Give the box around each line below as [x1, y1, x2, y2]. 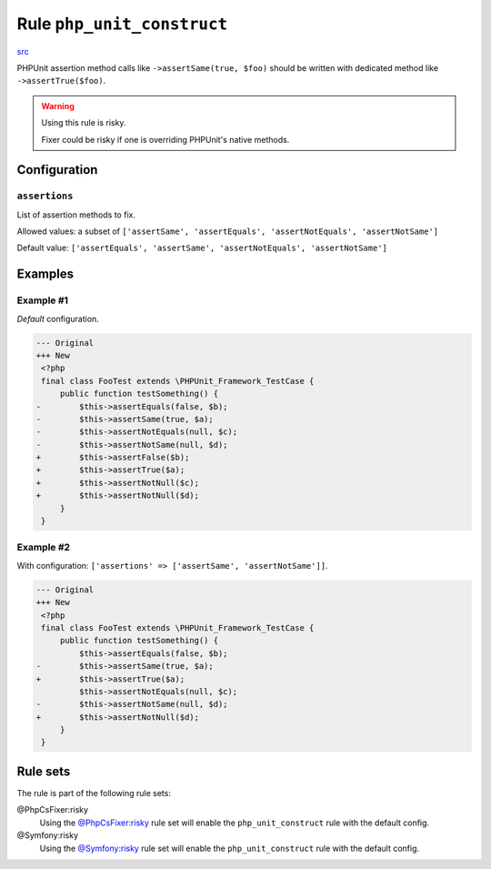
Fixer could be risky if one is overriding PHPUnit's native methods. [41, 134, 290, 145]
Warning [41, 100, 75, 111]
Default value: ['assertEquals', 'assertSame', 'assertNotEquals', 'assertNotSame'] [16, 242, 388, 254]
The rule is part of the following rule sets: [16, 787, 172, 798]
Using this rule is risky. [41, 117, 126, 128]
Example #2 [16, 541, 71, 554]
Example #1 [16, 294, 68, 307]
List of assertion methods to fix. [16, 209, 136, 220]
